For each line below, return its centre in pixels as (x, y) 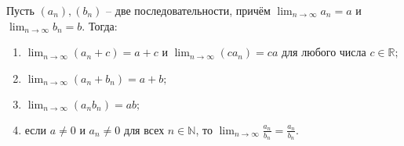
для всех (144, 129)
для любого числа (324, 52)
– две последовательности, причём (188, 10)
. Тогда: (100, 25)
